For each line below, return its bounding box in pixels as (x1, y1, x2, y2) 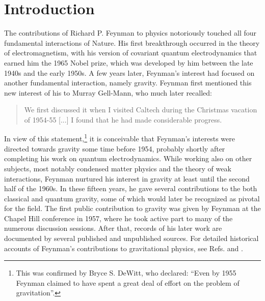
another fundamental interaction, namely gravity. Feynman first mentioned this (4, 77, 252, 88)
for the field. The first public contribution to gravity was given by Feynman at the (4, 203, 261, 214)
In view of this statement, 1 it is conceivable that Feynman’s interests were (4, 132, 235, 144)
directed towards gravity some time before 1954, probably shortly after (4, 143, 225, 154)
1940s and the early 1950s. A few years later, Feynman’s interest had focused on (4, 67, 255, 78)
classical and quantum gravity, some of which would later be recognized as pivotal (4, 193, 260, 203)
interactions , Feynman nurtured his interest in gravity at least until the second (4, 173, 250, 184)
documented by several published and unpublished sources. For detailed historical (4, 233, 259, 244)
